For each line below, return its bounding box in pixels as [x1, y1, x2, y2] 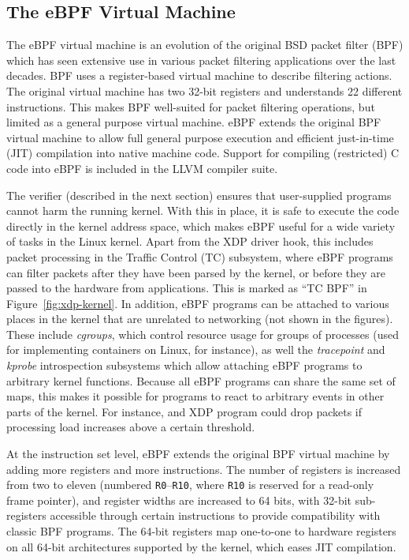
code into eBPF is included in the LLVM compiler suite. [6, 160, 278, 176]
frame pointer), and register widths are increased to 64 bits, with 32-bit [6, 491, 352, 508]
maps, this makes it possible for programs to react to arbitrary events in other [6, 388, 385, 404]
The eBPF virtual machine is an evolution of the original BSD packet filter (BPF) [6, 36, 403, 53]
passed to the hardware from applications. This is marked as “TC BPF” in [6, 280, 367, 296]
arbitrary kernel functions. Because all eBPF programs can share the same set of [6, 372, 396, 389]
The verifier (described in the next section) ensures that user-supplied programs [6, 186, 392, 203]
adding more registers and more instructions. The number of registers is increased [6, 460, 401, 477]
